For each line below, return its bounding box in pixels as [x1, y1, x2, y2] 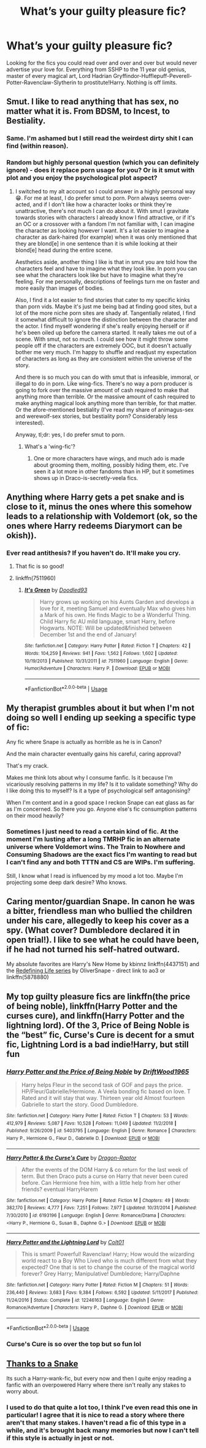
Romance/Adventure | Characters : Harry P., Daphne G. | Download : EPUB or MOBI [6, 1304, 183, 1311]
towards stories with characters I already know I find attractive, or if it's [15, 214, 195, 221]
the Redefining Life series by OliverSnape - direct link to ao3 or [6, 967, 166, 974]
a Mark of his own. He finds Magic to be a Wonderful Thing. [39, 611, 191, 619]
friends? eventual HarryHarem [21, 1185, 98, 1193]
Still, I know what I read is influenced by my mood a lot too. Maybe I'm [6, 872, 183, 879]
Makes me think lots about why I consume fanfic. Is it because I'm [6, 774, 174, 781]
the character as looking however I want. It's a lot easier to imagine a [15, 226, 189, 234]
